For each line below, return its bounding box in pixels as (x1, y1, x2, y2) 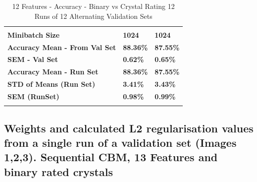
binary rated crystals (4, 164, 113, 179)
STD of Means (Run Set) (7, 79, 96, 89)
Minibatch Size (7, 29, 60, 40)
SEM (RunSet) (7, 91, 59, 101)
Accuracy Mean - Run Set (7, 66, 99, 77)
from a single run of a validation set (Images (4, 135, 237, 150)
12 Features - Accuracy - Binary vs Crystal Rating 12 (12, 1, 175, 11)
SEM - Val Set (7, 54, 58, 64)
